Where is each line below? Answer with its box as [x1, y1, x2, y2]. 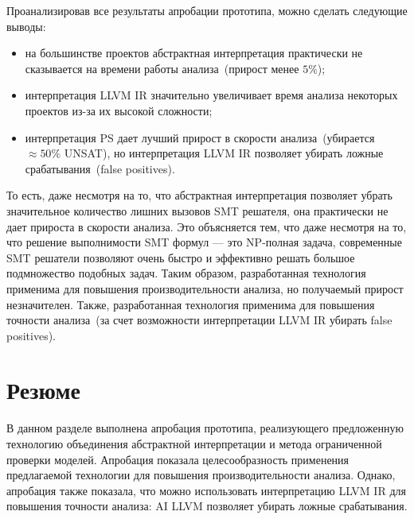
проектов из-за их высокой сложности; [25, 102, 213, 118]
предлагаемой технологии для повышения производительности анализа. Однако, [6, 467, 396, 483]
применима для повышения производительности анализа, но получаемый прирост [6, 280, 404, 296]
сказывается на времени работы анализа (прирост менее [25, 60, 299, 76]
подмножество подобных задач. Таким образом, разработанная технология [6, 265, 366, 281]
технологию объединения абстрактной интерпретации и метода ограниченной [6, 436, 382, 451]
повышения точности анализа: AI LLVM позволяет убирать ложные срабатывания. [6, 498, 408, 514]
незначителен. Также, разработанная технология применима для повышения [6, 296, 375, 312]
